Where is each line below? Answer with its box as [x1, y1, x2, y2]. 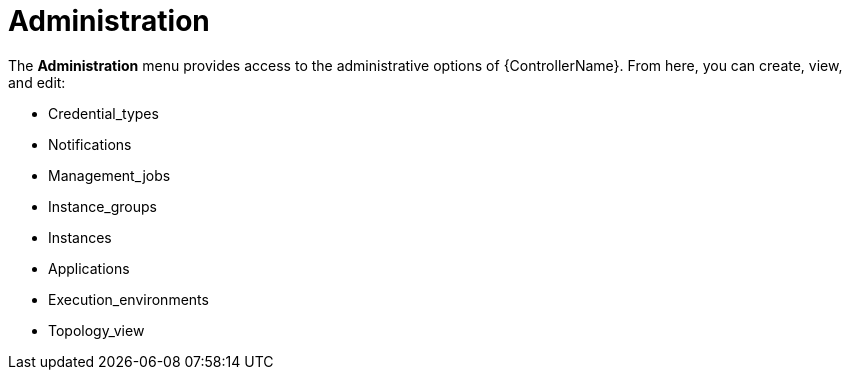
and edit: [8, 73, 66, 91]
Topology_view [48, 321, 145, 339]
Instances [48, 228, 112, 246]
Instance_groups [48, 197, 158, 215]
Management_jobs [48, 166, 171, 184]
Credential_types [48, 104, 159, 122]
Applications [48, 259, 130, 277]
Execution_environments [48, 290, 209, 308]
